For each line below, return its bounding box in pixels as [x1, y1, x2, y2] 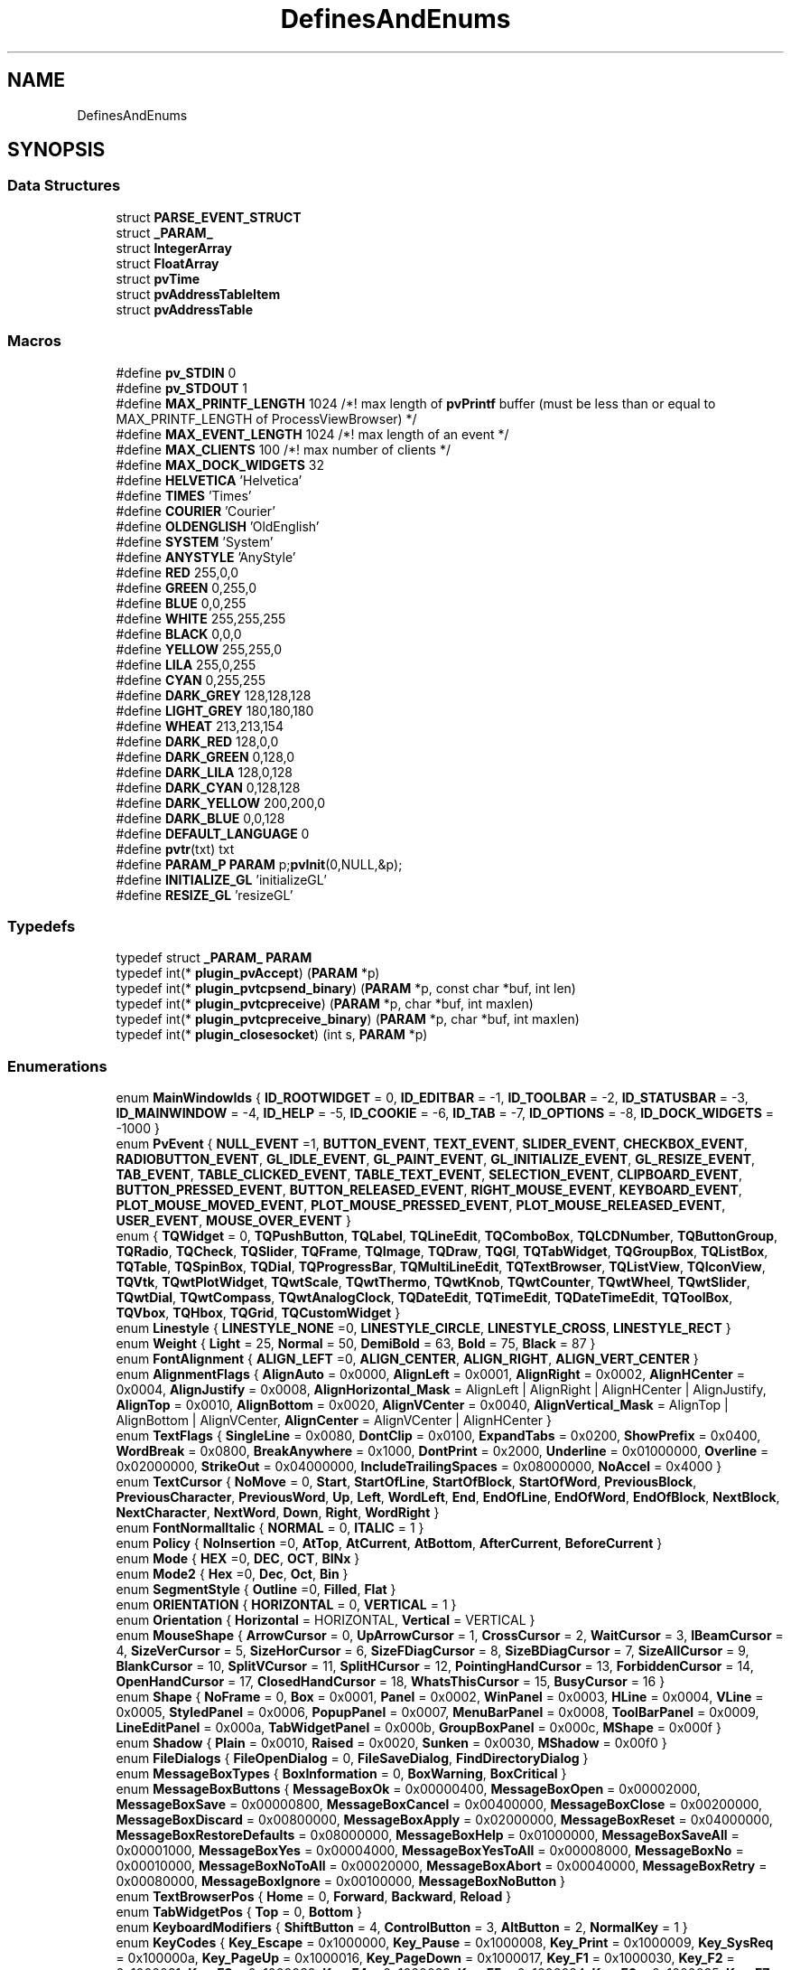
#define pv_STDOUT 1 [116, 380, 248, 396]
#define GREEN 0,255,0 [116, 579, 257, 596]
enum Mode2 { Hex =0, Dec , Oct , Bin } [116, 1566, 349, 1582]
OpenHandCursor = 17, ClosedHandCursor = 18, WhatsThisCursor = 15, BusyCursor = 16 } [116, 1674, 665, 1690]
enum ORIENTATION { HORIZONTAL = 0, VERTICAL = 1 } [116, 1597, 457, 1613]
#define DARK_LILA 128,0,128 [116, 764, 293, 780]
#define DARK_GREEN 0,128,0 [116, 748, 294, 765]
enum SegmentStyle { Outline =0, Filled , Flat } [116, 1581, 396, 1598]
